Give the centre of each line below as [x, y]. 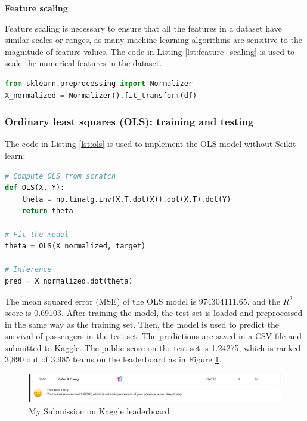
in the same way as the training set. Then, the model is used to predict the [142, 324]
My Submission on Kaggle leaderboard [99, 411]
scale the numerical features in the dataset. [83, 63]
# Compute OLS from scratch [61, 176]
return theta [47, 211]
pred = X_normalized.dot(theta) [69, 281]
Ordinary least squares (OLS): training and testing [129, 122]
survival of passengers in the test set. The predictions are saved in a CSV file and [153, 336]
